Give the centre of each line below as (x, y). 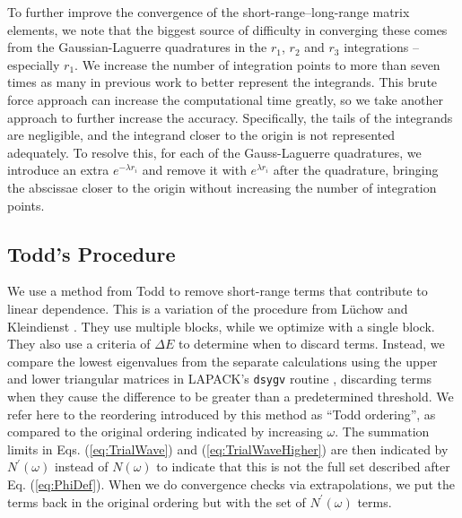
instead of (81, 466)
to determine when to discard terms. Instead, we (312, 344)
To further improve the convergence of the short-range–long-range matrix (209, 12)
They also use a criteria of (79, 344)
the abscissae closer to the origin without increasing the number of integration (222, 187)
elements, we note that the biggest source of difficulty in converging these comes (227, 29)
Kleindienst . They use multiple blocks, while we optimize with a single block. (221, 326)
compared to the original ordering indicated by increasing (165, 432)
